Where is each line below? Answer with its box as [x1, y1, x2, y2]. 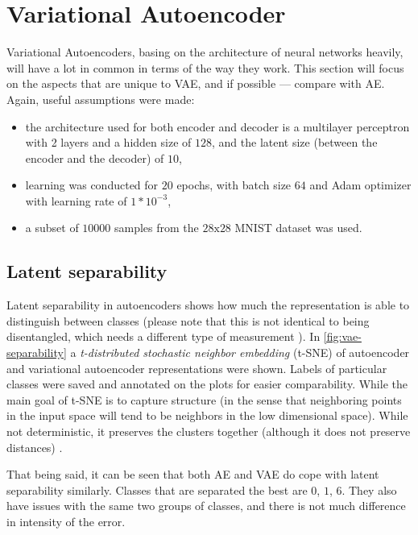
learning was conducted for [25, 176, 159, 193]
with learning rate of [25, 192, 127, 209]
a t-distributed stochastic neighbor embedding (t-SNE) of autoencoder [70, 344, 410, 361]
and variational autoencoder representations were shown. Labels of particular [6, 359, 387, 376]
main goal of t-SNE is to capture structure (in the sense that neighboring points [6, 391, 402, 408]
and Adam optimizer [309, 176, 412, 193]
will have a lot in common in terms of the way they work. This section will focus [6, 59, 404, 76]
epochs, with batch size [176, 176, 292, 193]
